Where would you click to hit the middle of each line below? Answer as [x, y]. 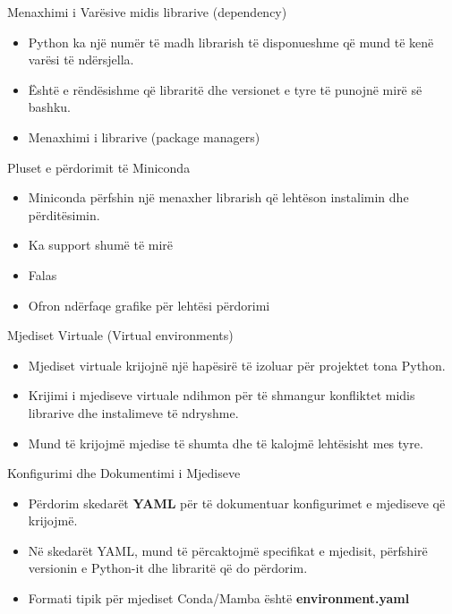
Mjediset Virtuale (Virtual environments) [120, 335]
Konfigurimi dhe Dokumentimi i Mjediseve [124, 473]
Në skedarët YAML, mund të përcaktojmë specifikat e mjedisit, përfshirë [228, 550]
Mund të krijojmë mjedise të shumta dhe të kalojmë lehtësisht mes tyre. [226, 443]
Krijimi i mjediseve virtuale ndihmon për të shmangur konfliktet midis [222, 395]
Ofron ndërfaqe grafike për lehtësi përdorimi [149, 305]
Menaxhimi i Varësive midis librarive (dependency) [147, 12]
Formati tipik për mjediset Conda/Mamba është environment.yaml [219, 598]
